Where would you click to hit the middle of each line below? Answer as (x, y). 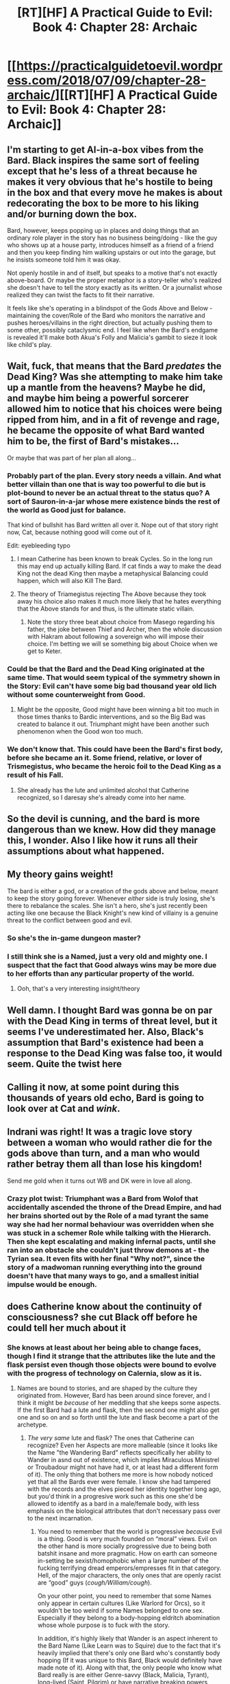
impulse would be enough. (52, 1284)
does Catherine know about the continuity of (104, 1307)
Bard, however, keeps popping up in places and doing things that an (103, 230)
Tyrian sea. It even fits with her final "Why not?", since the (106, 1258)
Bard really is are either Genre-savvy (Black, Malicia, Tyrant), (123, 1675)
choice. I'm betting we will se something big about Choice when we (122, 644)
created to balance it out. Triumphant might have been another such (113, 724)
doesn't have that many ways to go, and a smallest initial (103, 1275)
